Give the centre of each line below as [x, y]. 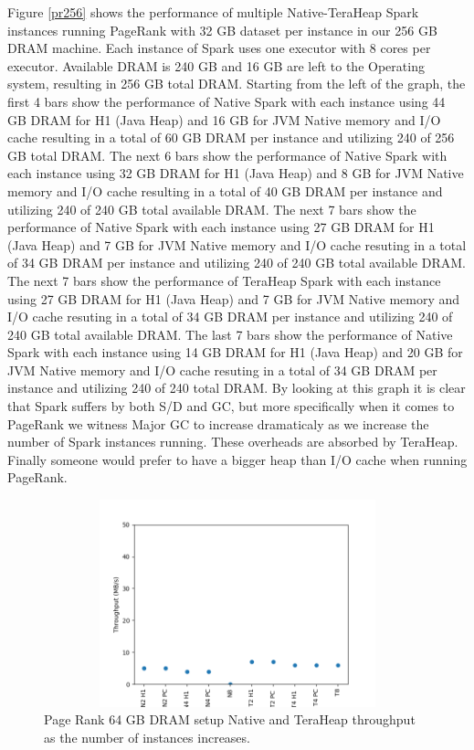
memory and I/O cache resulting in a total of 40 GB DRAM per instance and [225, 190]
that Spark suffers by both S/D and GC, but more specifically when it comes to [231, 406]
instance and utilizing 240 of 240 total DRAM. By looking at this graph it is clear [237, 388]
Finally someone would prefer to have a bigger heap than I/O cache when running [237, 459]
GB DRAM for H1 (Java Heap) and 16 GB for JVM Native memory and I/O [224, 119]
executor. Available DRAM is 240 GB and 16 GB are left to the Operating [216, 65]
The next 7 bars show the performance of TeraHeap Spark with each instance [224, 280]
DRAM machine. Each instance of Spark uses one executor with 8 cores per [219, 48]
